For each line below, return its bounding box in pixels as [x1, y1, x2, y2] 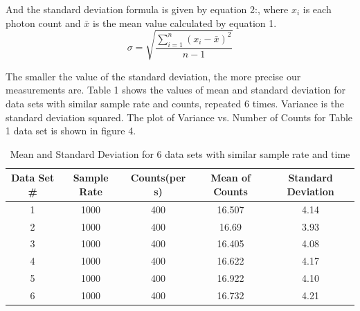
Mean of [210, 170, 251, 185]
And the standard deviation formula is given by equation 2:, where [6, 2, 289, 16]
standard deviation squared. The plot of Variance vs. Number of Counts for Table [6, 109, 353, 124]
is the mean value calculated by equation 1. [92, 15, 277, 30]
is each [303, 2, 332, 16]
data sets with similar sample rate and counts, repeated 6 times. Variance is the [6, 96, 345, 110]
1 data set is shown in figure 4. [6, 123, 136, 138]
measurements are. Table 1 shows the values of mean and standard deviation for [6, 82, 345, 97]
